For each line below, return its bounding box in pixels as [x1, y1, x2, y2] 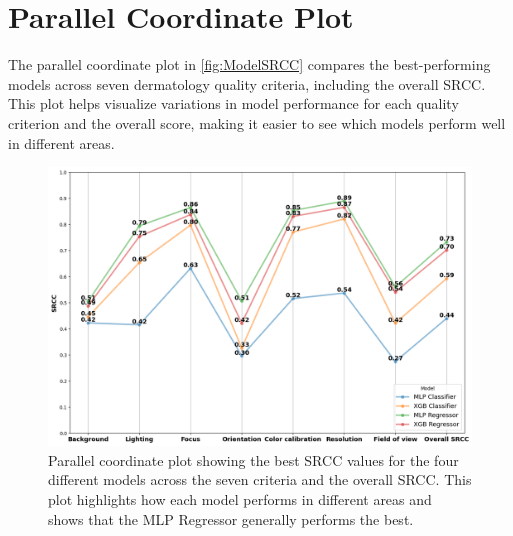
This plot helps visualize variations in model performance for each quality [8, 93, 459, 114]
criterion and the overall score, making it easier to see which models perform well [8, 112, 506, 133]
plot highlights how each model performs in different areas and [48, 488, 432, 509]
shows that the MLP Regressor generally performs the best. [48, 508, 414, 529]
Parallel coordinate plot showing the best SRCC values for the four [48, 449, 459, 470]
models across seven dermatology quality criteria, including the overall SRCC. [8, 73, 486, 94]
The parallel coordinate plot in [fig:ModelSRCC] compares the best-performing [8, 54, 491, 75]
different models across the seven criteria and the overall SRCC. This [48, 469, 472, 490]
